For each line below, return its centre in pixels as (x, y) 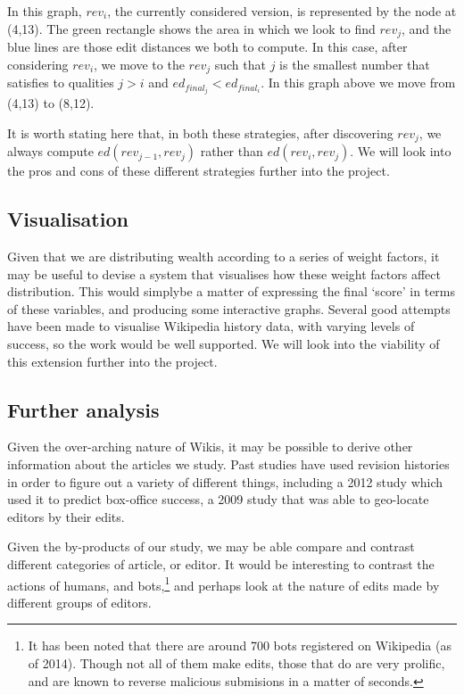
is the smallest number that (355, 64)
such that (240, 64)
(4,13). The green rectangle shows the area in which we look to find (191, 28)
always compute (50, 151)
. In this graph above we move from (358, 83)
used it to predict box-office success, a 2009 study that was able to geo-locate (218, 499)
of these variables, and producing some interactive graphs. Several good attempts (229, 308)
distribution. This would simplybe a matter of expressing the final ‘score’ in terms (232, 291)
